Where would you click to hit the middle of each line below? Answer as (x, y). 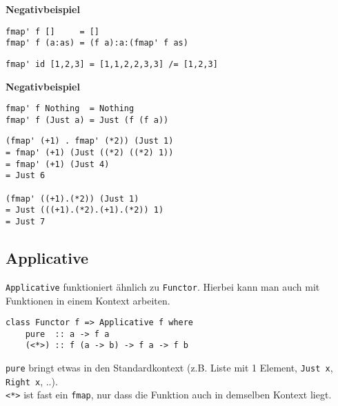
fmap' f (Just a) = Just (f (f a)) (87, 120)
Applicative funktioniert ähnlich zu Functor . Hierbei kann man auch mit (163, 286)
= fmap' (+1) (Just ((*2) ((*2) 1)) (90, 153)
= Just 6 (26, 176)
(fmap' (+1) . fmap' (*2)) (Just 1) (90, 141)
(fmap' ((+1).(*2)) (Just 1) (72, 199)
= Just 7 (26, 222)
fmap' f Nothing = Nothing (70, 109)
